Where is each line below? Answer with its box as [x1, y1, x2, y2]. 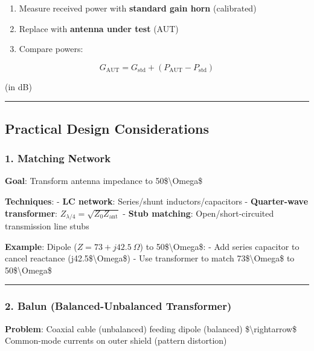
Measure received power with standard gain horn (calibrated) [19, 2, 257, 14]
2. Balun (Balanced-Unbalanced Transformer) [5, 298, 232, 313]
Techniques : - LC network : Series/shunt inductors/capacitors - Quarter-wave [5, 194, 309, 207]
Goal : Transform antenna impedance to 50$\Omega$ [5, 174, 203, 187]
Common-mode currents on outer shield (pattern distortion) [5, 334, 227, 347]
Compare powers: [19, 42, 83, 55]
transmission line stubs [5, 220, 89, 232]
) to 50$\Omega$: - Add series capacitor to [139, 240, 300, 252]
